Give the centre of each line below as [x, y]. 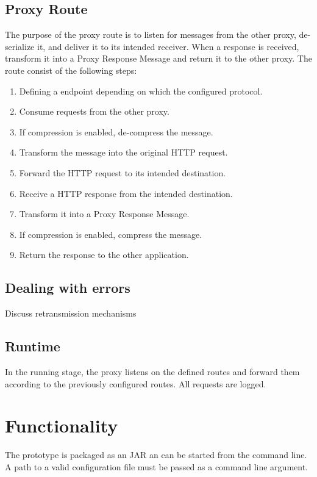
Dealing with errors [68, 288]
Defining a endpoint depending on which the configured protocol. [141, 91]
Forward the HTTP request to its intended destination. [123, 172]
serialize [20, 46]
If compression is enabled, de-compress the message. [116, 131]
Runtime [33, 346]
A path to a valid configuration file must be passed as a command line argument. [156, 466]
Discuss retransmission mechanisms [71, 313]
